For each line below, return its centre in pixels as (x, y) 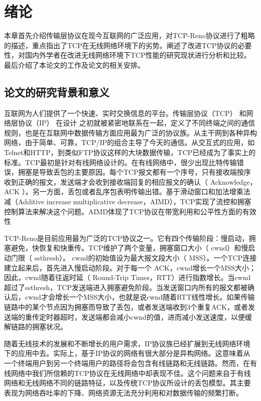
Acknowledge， (233, 181)
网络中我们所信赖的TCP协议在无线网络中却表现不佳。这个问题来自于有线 (131, 373)
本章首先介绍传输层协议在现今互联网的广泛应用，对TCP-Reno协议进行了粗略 (129, 35)
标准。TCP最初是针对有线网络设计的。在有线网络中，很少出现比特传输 (120, 162)
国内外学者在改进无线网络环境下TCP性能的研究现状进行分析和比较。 (138, 55)
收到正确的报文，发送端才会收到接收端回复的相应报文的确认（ (106, 181)
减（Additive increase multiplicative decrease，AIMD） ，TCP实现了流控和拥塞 (128, 202)
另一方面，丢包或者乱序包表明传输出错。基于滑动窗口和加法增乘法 (141, 191)
